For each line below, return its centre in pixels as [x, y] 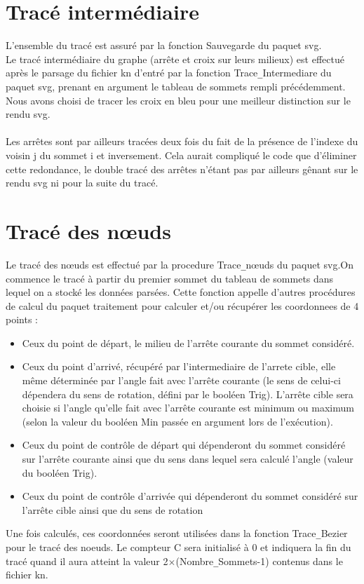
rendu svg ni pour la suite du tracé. [82, 183]
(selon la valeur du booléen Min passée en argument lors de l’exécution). [177, 421]
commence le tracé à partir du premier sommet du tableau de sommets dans [170, 278]
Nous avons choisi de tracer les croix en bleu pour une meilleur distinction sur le [178, 100]
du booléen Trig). [60, 472]
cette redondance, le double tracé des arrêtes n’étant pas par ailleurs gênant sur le [182, 169]
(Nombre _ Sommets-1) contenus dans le [259, 561]
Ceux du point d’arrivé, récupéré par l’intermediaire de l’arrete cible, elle [179, 366]
